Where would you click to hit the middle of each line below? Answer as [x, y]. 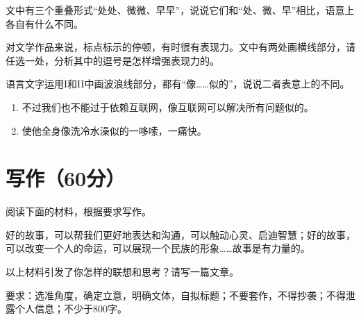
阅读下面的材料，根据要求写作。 [78, 211]
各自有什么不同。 [44, 23]
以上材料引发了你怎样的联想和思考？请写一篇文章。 [122, 272]
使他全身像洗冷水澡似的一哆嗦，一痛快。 [114, 130]
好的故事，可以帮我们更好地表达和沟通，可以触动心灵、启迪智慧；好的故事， [180, 234]
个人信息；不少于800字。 [71, 309]
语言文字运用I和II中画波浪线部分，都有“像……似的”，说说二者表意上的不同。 [178, 84]
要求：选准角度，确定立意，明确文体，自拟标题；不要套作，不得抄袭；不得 [176, 295]
